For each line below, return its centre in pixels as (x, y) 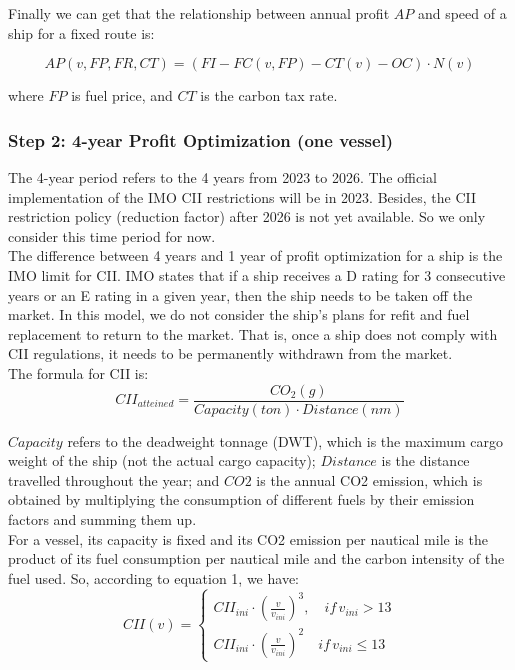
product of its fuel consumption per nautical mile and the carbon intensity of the (256, 558)
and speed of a (462, 13)
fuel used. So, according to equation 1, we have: (154, 577)
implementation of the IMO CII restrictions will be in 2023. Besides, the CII (242, 196)
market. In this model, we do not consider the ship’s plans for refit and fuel (239, 314)
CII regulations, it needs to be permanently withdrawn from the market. (230, 353)
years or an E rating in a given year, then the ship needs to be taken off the (240, 294)
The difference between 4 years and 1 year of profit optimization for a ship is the (255, 255)
